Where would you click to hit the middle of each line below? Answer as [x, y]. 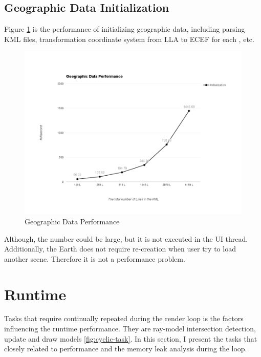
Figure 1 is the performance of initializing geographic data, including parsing [125, 29]
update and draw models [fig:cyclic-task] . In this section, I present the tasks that [131, 338]
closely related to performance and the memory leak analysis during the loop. [126, 349]
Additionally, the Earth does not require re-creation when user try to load [120, 249]
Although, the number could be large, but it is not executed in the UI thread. [126, 238]
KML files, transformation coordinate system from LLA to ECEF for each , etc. [129, 39]
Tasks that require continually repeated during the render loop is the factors [124, 318]
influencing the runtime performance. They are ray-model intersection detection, [130, 329]
